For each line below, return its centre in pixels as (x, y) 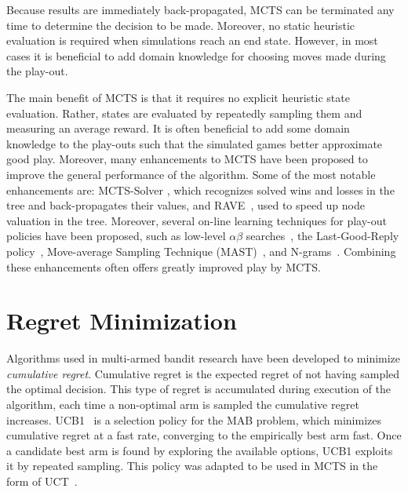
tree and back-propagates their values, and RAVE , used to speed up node (186, 205)
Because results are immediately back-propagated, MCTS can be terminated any (200, 9)
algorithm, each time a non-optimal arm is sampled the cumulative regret (183, 404)
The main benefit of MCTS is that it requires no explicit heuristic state (178, 97)
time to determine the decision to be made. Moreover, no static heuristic (181, 25)
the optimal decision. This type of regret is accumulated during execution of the (199, 389)
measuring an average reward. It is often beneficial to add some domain (178, 128)
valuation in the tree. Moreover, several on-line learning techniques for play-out (197, 220)
